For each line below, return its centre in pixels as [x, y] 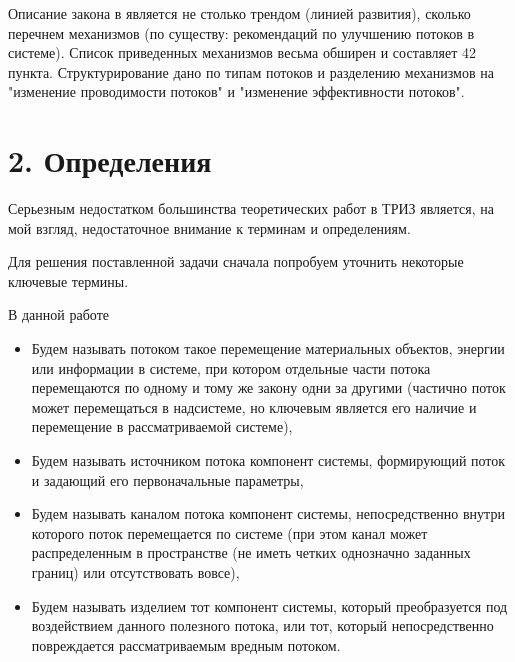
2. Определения [110, 160]
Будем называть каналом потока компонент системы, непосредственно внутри [268, 513]
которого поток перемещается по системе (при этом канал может [229, 532]
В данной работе [58, 314]
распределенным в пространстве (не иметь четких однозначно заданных [251, 552]
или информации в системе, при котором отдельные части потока [231, 367]
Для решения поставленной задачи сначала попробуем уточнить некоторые [236, 261]
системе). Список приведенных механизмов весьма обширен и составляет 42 [242, 52]
